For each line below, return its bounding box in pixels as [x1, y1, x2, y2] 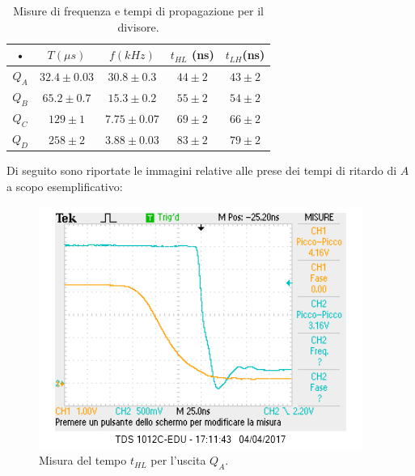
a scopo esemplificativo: [6, 178, 123, 195]
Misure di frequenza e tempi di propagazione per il [13, 2, 265, 19]
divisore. [117, 18, 159, 35]
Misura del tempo [39, 452, 127, 469]
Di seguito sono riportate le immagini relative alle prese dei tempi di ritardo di [6, 162, 397, 179]
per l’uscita [150, 452, 206, 469]
